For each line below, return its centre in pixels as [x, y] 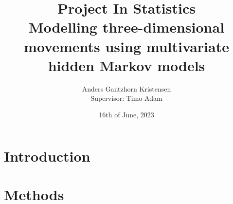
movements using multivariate [126, 46]
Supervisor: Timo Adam [126, 98]
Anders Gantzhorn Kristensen [126, 88]
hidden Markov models [126, 65]
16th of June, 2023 [126, 114]
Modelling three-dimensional [126, 27]
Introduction [47, 156]
